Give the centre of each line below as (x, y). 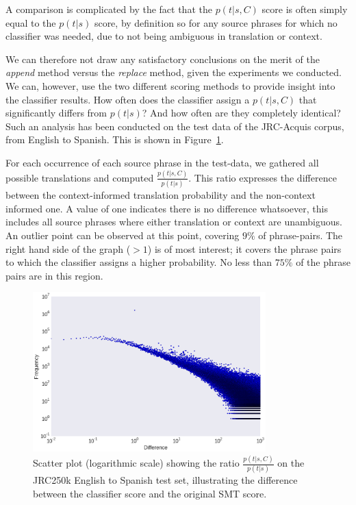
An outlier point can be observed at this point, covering (123, 235)
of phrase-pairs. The (301, 235)
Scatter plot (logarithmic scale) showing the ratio (136, 463)
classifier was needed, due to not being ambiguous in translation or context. (164, 36)
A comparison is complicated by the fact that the (109, 9)
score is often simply (305, 9)
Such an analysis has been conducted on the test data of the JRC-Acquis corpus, (175, 126)
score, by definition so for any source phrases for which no (216, 22)
